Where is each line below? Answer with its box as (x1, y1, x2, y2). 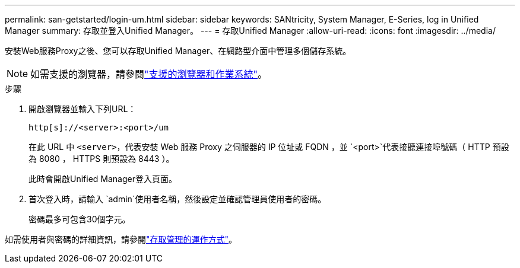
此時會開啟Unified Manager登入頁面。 (28, 174, 177, 184)
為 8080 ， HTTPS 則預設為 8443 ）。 (28, 154, 175, 164)
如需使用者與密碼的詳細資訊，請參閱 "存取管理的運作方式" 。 (5, 234, 237, 244)
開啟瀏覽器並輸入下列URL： (28, 104, 137, 114)
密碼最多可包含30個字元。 (28, 214, 131, 224)
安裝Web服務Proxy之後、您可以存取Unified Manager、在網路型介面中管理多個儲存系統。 (5, 46, 351, 56)
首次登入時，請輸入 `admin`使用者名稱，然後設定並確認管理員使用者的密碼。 (28, 194, 326, 204)
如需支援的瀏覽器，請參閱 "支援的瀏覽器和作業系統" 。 (30, 68, 268, 80)
